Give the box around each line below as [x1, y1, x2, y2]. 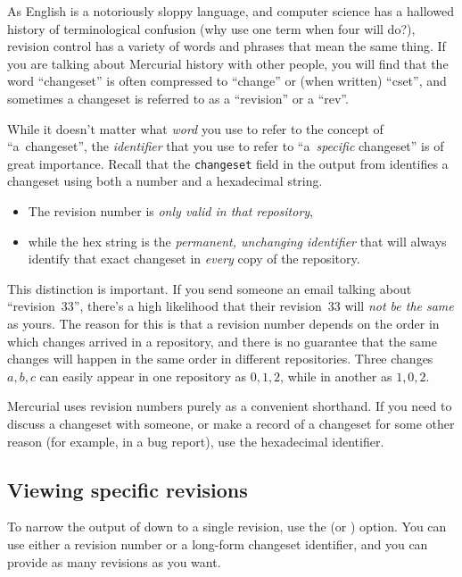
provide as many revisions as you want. [7, 552, 221, 571]
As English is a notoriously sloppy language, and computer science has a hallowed [7, 2, 454, 20]
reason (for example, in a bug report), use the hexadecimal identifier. [7, 431, 384, 450]
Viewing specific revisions [7, 475, 248, 503]
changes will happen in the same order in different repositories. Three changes [7, 349, 433, 368]
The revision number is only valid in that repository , [28, 202, 313, 220]
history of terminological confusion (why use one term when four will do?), [7, 19, 416, 38]
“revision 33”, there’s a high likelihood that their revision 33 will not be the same [7, 297, 454, 315]
